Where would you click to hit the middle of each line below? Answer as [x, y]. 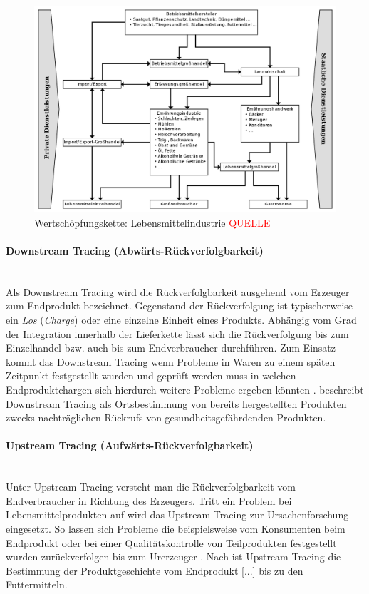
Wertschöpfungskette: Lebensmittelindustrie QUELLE [152, 222]
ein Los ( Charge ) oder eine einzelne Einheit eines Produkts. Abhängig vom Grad [181, 320]
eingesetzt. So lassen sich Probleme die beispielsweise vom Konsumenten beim [176, 528]
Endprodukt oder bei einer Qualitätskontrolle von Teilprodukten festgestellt [171, 542]
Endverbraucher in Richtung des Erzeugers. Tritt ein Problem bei [149, 500]
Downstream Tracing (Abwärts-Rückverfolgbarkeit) [135, 251]
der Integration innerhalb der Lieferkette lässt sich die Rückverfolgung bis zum [177, 333]
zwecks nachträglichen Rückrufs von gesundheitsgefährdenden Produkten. [166, 418]
